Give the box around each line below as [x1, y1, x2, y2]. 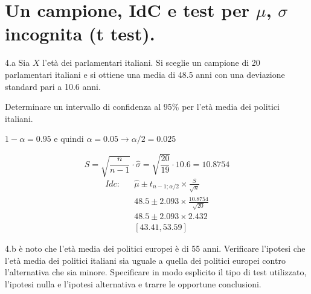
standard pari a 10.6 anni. [5, 80, 101, 92]
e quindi [54, 132, 84, 145]
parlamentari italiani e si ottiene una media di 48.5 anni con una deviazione [5, 68, 285, 80]
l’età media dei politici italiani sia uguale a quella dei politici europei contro [5, 254, 286, 266]
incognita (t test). [5, 21, 155, 46]
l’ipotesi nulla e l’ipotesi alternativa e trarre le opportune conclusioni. [5, 278, 261, 290]
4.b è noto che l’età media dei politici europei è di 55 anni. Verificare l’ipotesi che [5, 242, 306, 255]
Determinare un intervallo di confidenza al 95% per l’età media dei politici [5, 100, 280, 113]
